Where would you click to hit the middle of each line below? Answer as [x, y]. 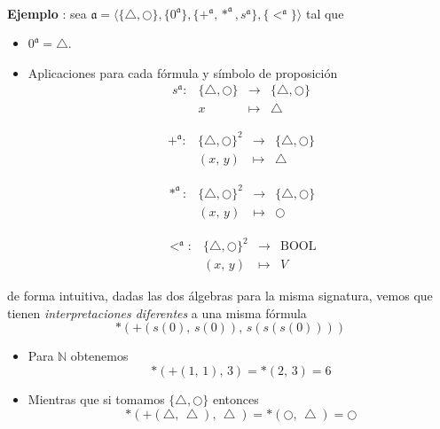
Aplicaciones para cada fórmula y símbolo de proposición [183, 72]
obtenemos [99, 356]
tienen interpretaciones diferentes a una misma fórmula [157, 312]
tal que [325, 13]
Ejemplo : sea [47, 13]
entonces [236, 398]
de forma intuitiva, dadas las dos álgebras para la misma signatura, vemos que [220, 296]
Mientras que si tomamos [96, 398]
